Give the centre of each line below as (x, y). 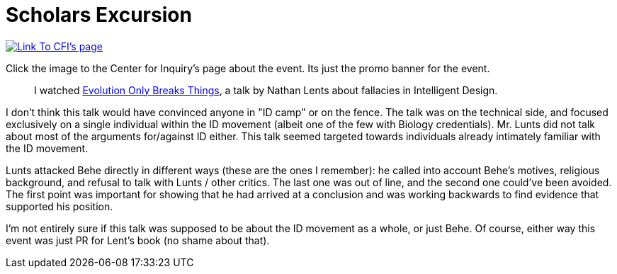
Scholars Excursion (99, 15)
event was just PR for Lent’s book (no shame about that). (138, 240)
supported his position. (60, 206)
